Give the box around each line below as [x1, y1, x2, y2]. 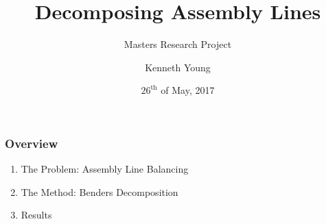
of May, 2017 [161, 83, 215, 97]
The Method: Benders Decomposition [21, 184, 178, 199]
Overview [5, 134, 58, 151]
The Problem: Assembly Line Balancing [21, 162, 189, 176]
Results [21, 208, 52, 222]
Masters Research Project [124, 37, 232, 51]
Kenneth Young [145, 60, 211, 74]
